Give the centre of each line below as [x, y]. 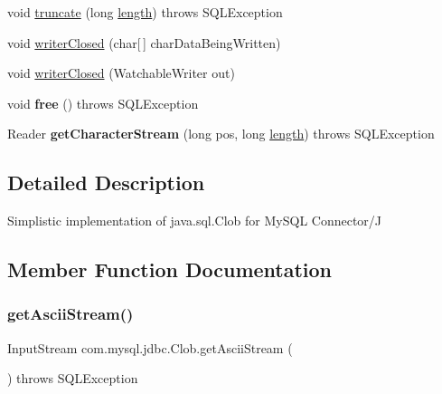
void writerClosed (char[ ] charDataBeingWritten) [144, 42]
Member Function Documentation [170, 269]
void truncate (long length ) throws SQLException [145, 12]
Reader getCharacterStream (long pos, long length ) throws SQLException [221, 134]
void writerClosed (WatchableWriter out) [121, 73]
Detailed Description [106, 183]
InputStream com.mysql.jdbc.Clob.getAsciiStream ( [150, 347]
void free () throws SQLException [103, 103]
